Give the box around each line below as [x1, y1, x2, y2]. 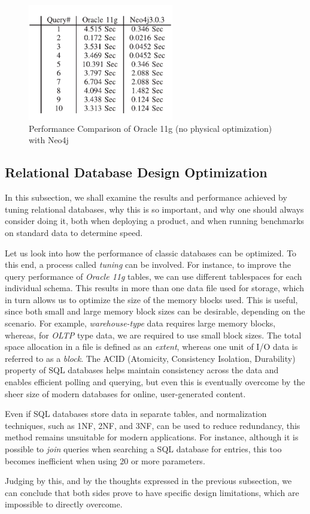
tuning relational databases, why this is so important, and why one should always [5, 202, 304, 215]
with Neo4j [29, 134, 69, 146]
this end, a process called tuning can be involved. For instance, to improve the [5, 258, 291, 271]
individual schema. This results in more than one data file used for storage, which [5, 282, 304, 294]
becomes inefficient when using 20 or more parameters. [5, 454, 205, 467]
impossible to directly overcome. [5, 498, 123, 510]
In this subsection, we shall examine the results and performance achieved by [5, 191, 287, 204]
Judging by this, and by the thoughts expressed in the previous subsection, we [5, 474, 292, 487]
